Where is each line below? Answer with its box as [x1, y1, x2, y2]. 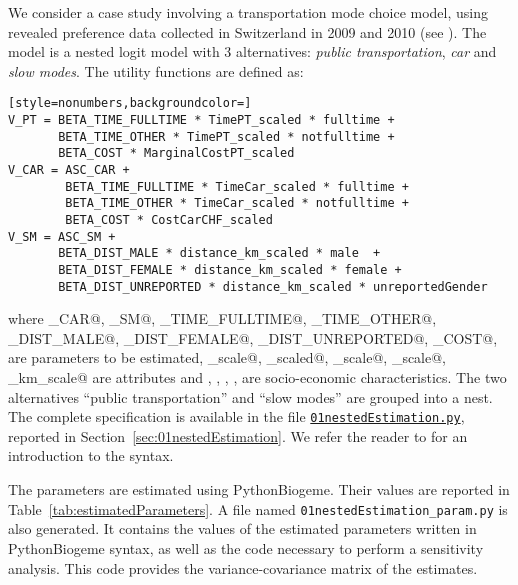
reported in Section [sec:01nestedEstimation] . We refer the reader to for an [8, 425, 468, 446]
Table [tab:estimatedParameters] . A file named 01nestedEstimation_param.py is [8, 498, 508, 519]
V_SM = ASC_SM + [8, 229, 116, 244]
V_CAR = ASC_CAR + [8, 163, 130, 177]
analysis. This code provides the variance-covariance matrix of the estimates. [8, 557, 478, 578]
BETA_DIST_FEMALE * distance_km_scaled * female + [58, 262, 402, 277]
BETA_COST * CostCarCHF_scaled [65, 212, 273, 227]
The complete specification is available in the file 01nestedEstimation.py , [8, 406, 465, 427]
